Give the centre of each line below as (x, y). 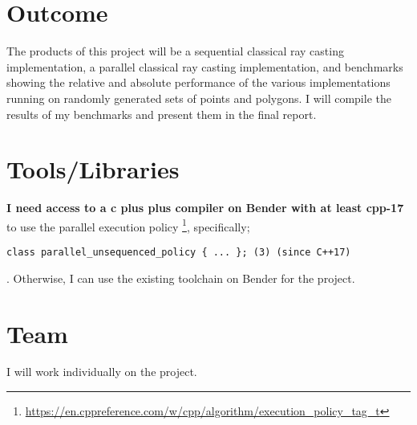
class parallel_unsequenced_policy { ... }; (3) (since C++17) (179, 253)
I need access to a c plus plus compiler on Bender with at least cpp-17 (205, 208)
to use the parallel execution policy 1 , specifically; (128, 225)
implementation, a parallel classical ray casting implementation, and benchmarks (205, 66)
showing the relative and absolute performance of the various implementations (198, 82)
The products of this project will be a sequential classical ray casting (175, 51)
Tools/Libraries (93, 169)
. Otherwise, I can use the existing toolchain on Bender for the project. (181, 278)
